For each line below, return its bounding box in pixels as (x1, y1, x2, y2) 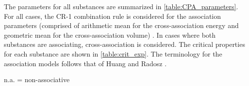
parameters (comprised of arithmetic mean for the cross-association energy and (4, 20, 239, 30)
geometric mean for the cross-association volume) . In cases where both (4, 29, 216, 40)
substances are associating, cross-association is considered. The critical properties (4, 39, 245, 49)
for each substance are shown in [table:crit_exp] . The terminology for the (4, 48, 222, 58)
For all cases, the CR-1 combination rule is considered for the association (4, 11, 221, 21)
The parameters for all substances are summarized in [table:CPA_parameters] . (4, 1, 238, 11)
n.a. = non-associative (4, 74, 70, 85)
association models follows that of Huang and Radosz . (4, 58, 167, 68)
